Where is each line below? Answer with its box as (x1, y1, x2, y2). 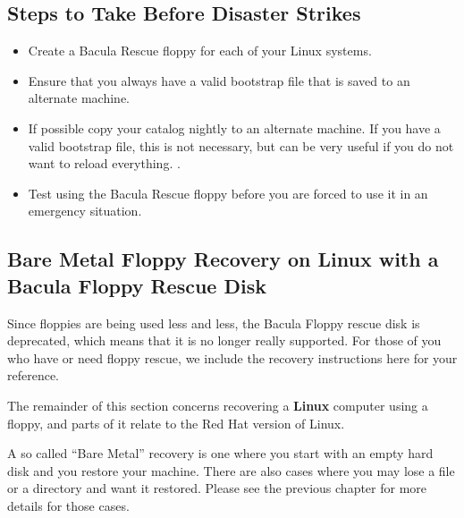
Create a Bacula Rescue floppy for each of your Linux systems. (28, 41, 372, 60)
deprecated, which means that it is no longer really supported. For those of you (7, 331, 442, 350)
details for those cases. (7, 496, 130, 514)
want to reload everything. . (28, 154, 181, 173)
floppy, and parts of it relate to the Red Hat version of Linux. (7, 413, 345, 432)
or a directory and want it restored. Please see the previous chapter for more (7, 479, 427, 497)
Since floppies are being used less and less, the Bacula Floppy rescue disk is (7, 313, 420, 332)
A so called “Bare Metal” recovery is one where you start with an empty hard (7, 444, 434, 463)
